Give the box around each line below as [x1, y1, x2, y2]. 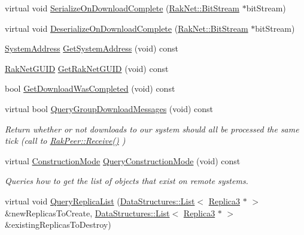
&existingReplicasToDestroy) [5, 218, 111, 231]
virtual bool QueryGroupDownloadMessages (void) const [5, 102, 214, 115]
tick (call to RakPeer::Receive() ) [5, 134, 126, 147]
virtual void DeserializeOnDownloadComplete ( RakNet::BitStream [5, 22, 248, 34]
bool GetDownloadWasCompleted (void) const [5, 82, 175, 95]
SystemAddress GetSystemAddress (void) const [5, 42, 179, 55]
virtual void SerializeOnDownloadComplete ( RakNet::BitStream [5, 2, 239, 14]
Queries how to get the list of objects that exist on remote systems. [5, 174, 248, 187]
